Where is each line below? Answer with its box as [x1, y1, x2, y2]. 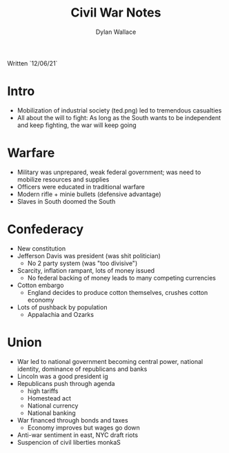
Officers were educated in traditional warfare [17, 182, 146, 191]
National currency [27, 401, 79, 409]
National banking [27, 409, 76, 417]
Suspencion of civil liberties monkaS [17, 438, 121, 446]
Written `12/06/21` [7, 59, 58, 67]
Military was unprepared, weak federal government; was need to [17, 168, 201, 176]
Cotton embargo [17, 281, 64, 289]
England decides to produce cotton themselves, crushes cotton [27, 288, 208, 296]
